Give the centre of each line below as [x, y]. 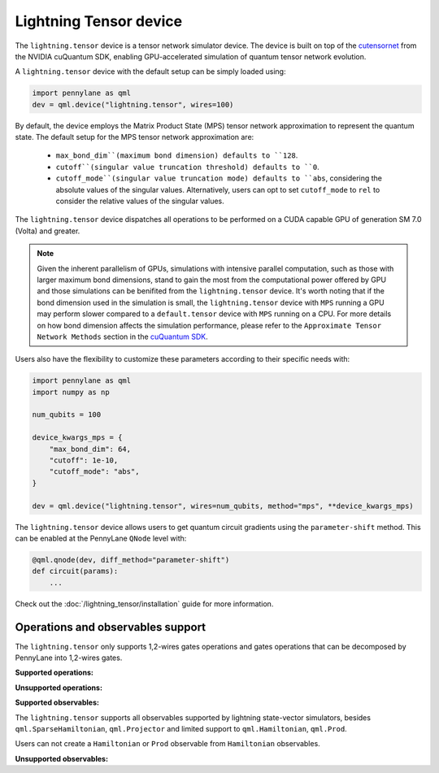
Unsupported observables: [62, 758]
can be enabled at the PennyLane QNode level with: [101, 538]
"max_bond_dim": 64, [90, 449]
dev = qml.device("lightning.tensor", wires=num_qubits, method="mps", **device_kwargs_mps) [223, 506]
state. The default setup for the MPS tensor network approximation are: [135, 137]
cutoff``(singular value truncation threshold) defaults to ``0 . [188, 167]
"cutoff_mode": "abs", [94, 472]
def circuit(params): [75, 571]
